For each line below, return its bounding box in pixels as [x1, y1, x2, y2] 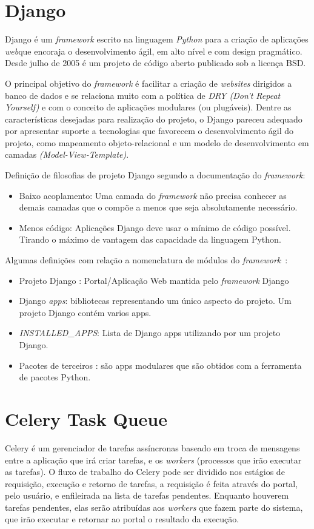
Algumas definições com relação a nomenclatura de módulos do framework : [5, 254, 288, 266]
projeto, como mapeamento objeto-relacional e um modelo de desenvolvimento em [5, 136, 309, 149]
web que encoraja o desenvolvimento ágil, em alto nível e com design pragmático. [5, 44, 302, 57]
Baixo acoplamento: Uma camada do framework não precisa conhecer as [19, 189, 287, 201]
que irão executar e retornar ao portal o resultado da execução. [5, 513, 239, 525]
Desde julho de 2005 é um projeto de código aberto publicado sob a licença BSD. [5, 56, 306, 69]
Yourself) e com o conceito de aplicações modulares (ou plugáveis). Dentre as [5, 101, 292, 113]
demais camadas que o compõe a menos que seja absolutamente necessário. [19, 201, 298, 214]
